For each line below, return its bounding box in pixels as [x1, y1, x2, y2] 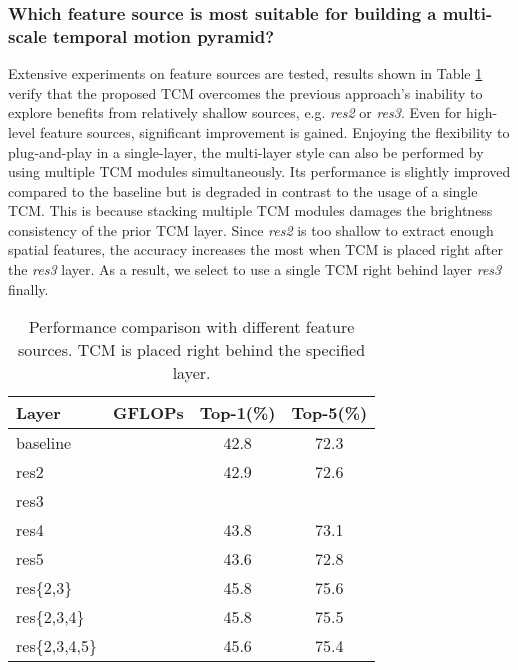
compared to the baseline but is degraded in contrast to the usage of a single [8, 180, 478, 201]
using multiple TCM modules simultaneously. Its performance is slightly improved [8, 161, 511, 182]
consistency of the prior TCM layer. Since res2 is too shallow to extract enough [8, 219, 494, 240]
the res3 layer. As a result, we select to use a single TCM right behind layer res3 [8, 259, 502, 280]
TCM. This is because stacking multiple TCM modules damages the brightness [8, 200, 493, 221]
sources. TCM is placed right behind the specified [18, 338, 366, 362]
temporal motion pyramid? [53, 23, 275, 48]
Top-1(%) [199, 401, 276, 425]
